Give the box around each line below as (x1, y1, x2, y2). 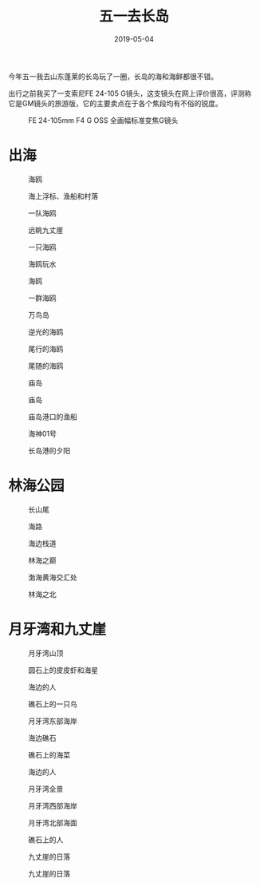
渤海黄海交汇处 (28, 572, 77, 582)
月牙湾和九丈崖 (8, 620, 107, 639)
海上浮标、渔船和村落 (28, 191, 98, 200)
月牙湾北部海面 (28, 817, 77, 827)
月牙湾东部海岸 (28, 716, 77, 726)
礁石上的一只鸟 (28, 699, 77, 709)
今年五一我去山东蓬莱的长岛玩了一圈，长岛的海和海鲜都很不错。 (8, 71, 218, 81)
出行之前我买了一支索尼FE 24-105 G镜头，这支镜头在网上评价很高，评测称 (8, 89, 252, 98)
